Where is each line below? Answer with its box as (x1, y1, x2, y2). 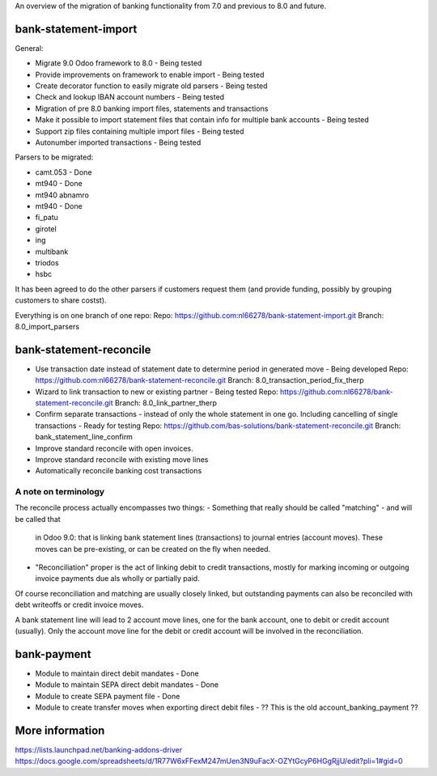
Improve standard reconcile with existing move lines (35, 454, 209, 464)
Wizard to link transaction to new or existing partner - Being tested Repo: (35, 387, 278, 396)
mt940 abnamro (35, 190, 89, 200)
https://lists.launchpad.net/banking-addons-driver (15, 744, 182, 754)
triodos (35, 257, 60, 267)
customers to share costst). (15, 295, 107, 305)
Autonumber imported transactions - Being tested (35, 138, 202, 147)
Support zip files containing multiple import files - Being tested (35, 126, 244, 136)
